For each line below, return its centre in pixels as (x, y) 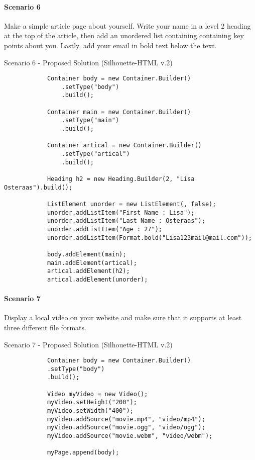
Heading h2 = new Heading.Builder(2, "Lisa (121, 179)
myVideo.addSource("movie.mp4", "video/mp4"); (126, 419)
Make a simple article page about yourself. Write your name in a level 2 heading (127, 25)
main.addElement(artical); (92, 263)
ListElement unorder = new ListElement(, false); (132, 204)
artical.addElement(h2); (88, 271)
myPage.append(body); (83, 453)
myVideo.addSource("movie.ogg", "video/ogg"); (126, 428)
